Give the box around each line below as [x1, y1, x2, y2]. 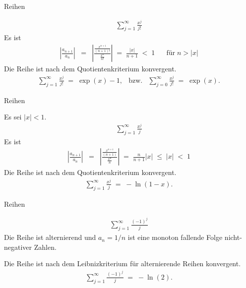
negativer [4, 241, 32, 252]
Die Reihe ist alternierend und [4, 232, 96, 242]
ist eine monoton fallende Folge [127, 232, 223, 242]
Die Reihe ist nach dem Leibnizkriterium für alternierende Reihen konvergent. [4, 258, 241, 269]
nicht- [224, 232, 242, 242]
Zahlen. [34, 241, 57, 252]
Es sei [4, 112, 22, 122]
